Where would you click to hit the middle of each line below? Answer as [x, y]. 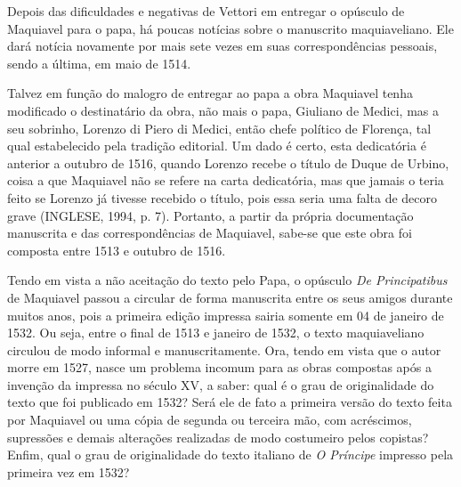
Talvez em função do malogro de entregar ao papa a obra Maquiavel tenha [210, 93]
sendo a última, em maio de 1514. [99, 63]
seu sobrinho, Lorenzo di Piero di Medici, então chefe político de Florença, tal [219, 128]
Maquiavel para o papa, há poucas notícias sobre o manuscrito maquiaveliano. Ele [230, 28]
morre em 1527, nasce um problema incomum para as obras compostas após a [219, 367]
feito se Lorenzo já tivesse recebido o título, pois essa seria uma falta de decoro [222, 197]
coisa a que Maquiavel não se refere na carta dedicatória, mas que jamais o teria [226, 180]
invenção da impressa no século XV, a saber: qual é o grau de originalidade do [221, 384]
